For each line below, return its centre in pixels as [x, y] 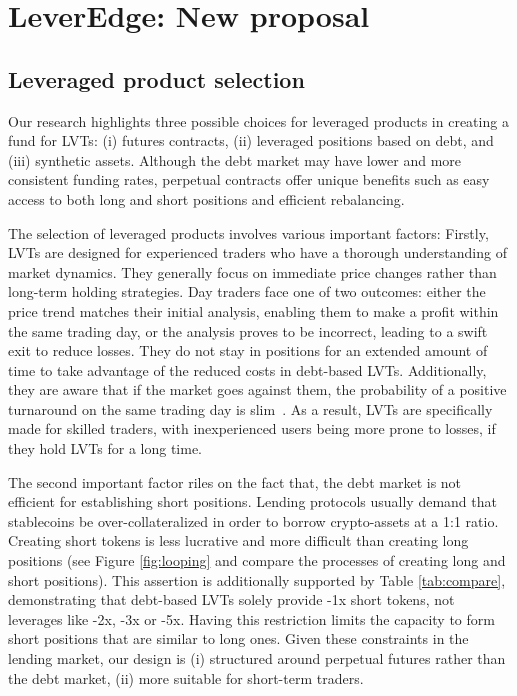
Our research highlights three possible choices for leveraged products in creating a [258, 120]
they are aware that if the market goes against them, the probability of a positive [257, 389]
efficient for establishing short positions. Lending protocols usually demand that [252, 501]
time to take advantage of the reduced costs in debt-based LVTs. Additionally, [247, 369]
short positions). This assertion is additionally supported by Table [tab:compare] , [257, 579]
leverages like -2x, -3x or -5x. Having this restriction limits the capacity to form [251, 618]
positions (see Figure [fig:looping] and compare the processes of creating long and [257, 560]
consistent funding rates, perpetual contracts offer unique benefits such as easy [249, 179]
